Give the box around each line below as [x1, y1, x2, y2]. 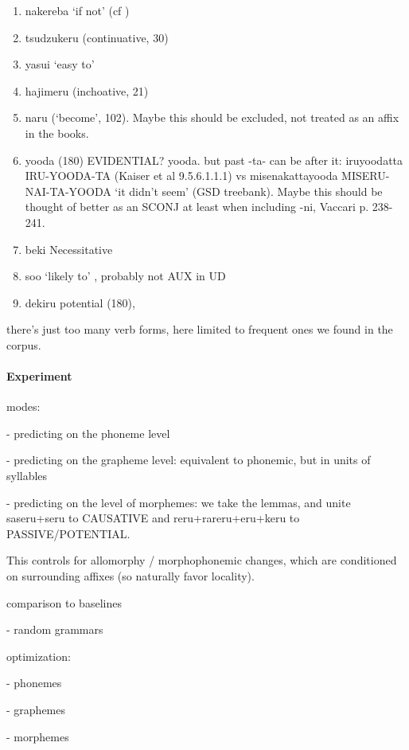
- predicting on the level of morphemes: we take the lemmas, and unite [6, 494, 351, 510]
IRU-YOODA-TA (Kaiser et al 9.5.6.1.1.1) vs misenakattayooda [25, 167, 338, 184]
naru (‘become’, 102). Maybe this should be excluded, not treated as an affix [25, 109, 399, 126]
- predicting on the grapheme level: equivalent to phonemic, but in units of [6, 451, 371, 468]
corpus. [6, 336, 41, 353]
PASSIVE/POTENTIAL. [6, 525, 130, 541]
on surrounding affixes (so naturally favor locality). [6, 568, 255, 584]
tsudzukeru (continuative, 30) [25, 29, 169, 45]
